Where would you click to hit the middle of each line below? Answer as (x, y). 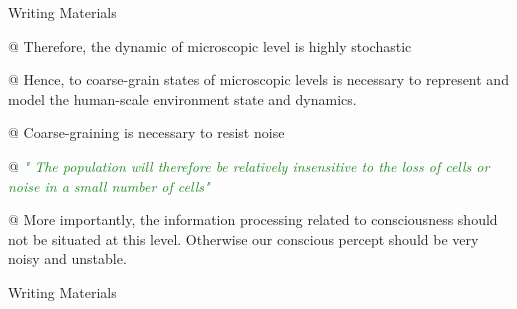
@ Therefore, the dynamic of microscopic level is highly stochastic (210, 45)
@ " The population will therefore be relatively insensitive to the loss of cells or (249, 165)
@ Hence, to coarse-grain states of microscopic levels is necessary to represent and (258, 79)
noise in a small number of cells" (109, 185)
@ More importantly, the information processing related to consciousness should (253, 219)
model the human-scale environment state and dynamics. (182, 98)
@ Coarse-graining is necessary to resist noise (146, 132)
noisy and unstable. (67, 258)
